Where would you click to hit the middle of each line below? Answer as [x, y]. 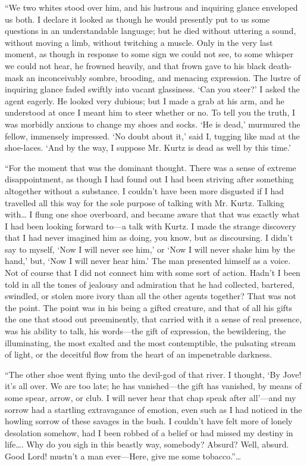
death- [280, 65]
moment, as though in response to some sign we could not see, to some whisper [149, 54]
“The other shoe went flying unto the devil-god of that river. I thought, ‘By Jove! [153, 374]
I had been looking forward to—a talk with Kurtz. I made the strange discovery [151, 226]
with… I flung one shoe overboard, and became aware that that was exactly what [152, 214]
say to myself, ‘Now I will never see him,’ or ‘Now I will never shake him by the [150, 249]
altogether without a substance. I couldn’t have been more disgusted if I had [144, 190]
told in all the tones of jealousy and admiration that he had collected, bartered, [150, 284]
